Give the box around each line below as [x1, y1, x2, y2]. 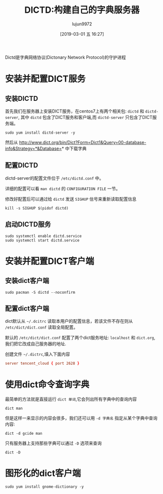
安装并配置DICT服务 [5, 73, 86, 85]
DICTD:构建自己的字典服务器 [24, 4, 140, 16]
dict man [5, 406, 23, 411]
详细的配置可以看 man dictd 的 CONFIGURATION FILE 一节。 [5, 186, 121, 191]
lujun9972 [72, 21, 92, 27]
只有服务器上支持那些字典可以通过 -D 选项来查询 [5, 440, 102, 446]
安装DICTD [5, 94, 38, 103]
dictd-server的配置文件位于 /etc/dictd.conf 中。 [5, 175, 104, 181]
